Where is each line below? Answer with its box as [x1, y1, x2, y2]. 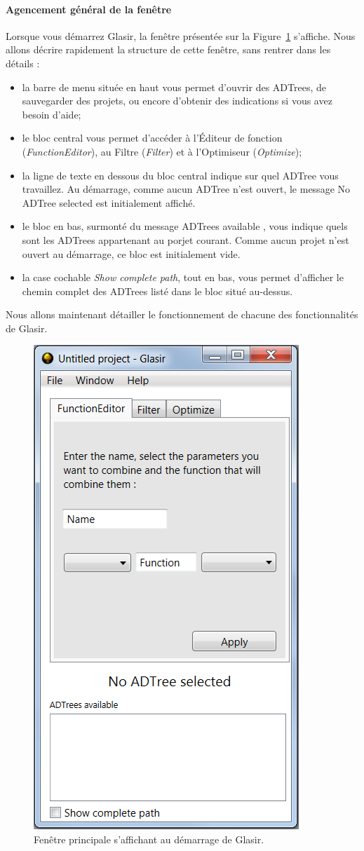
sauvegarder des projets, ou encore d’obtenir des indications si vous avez [22, 93, 332, 108]
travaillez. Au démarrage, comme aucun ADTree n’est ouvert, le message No [22, 182, 351, 196]
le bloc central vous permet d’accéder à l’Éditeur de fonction [22, 130, 283, 145]
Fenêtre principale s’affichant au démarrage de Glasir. [34, 832, 264, 847]
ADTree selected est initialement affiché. [22, 195, 196, 210]
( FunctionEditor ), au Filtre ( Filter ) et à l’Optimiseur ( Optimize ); [22, 144, 302, 158]
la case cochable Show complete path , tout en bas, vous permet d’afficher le [22, 270, 344, 285]
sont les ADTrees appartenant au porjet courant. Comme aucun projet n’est [22, 232, 349, 247]
